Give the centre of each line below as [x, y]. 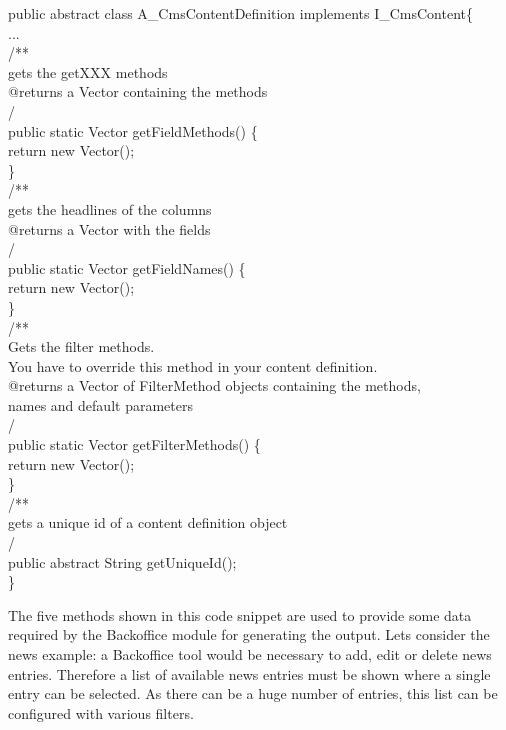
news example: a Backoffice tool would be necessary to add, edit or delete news [250, 654]
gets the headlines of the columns [110, 208]
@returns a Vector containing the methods [138, 91]
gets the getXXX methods [88, 71]
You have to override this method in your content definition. [193, 365]
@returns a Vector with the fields [109, 228]
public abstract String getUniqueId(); [122, 561]
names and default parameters [100, 404]
